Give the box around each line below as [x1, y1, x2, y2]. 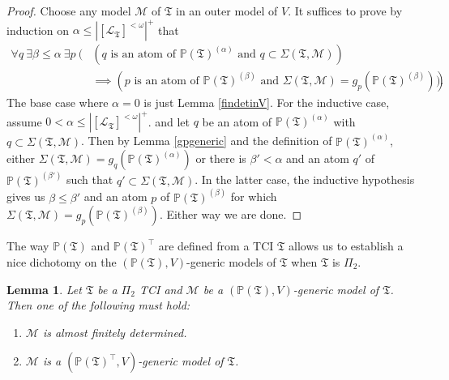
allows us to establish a [289, 237, 404, 254]
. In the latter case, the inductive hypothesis [195, 171, 415, 188]
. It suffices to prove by [288, 2, 403, 19]
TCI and [139, 280, 182, 297]
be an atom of [202, 113, 272, 130]
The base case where [6, 94, 109, 111]
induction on [6, 21, 70, 38]
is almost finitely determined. [42, 323, 187, 340]
